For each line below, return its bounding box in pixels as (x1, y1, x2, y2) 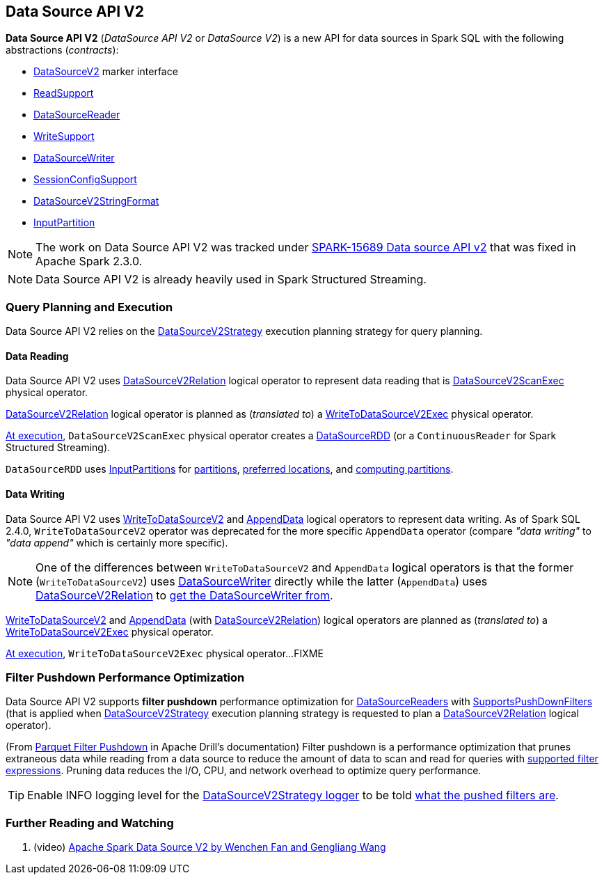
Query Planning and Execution (6, 299, 173, 314)
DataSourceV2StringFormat (33, 195, 159, 207)
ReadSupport (33, 87, 94, 100)
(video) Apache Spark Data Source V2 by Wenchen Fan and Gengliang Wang (33, 841, 386, 854)
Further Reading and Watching (6, 815, 174, 830)
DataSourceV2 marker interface (33, 65, 178, 78)
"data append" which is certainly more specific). (6, 536, 228, 549)
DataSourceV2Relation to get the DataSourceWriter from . (35, 588, 333, 602)
